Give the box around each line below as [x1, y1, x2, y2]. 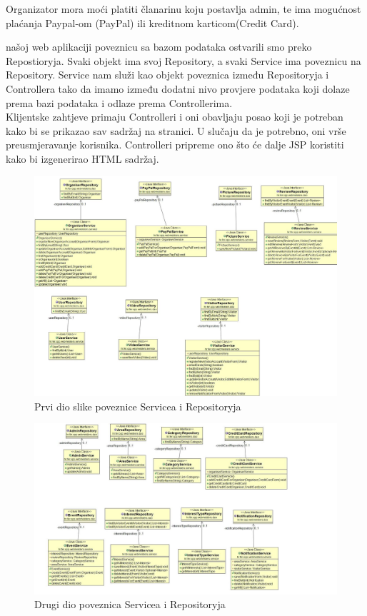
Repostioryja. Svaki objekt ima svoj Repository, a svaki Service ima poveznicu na [6, 53, 361, 68]
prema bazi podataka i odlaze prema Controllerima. [6, 95, 233, 110]
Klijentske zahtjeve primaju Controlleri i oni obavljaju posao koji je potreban [6, 109, 343, 124]
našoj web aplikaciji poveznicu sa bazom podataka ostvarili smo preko [6, 39, 312, 54]
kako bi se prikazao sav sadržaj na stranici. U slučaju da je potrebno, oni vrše [6, 123, 346, 138]
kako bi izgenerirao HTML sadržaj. [6, 151, 159, 166]
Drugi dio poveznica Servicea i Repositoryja [34, 597, 226, 612]
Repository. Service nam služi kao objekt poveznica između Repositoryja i [6, 67, 329, 82]
